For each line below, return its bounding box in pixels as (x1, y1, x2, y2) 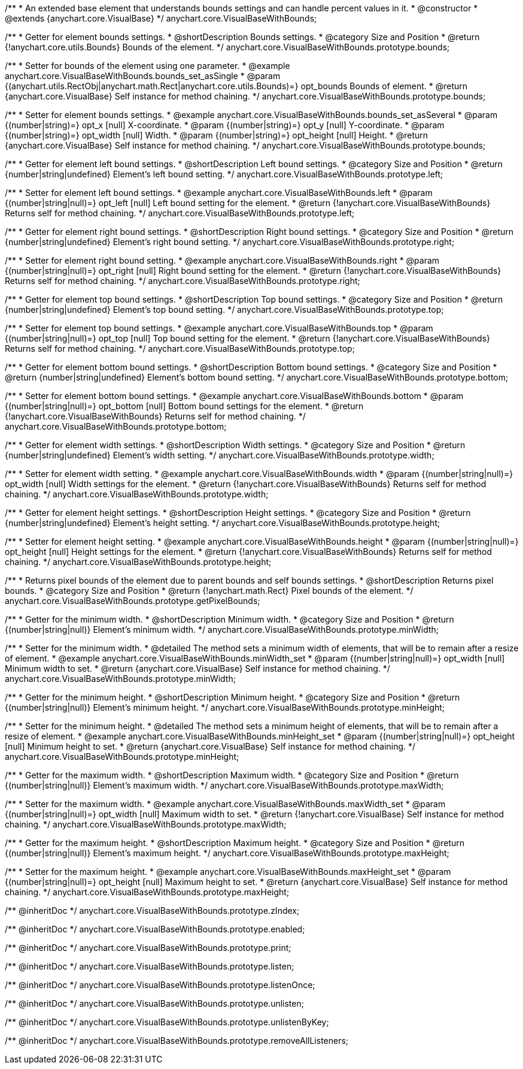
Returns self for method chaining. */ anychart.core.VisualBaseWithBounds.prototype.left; (5, 208, 355, 218)
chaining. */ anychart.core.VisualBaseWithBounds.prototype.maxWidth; (5, 819, 287, 829)
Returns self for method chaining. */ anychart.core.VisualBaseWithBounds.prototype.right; (5, 276, 360, 286)
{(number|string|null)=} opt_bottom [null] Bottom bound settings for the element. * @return (5, 401, 364, 411)
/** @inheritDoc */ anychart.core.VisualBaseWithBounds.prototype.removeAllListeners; (5, 1035, 349, 1046)
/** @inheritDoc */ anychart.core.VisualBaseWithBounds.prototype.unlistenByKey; (5, 1017, 329, 1027)
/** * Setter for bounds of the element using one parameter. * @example (5, 61, 290, 71)
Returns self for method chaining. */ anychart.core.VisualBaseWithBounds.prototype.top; (5, 343, 355, 354)
